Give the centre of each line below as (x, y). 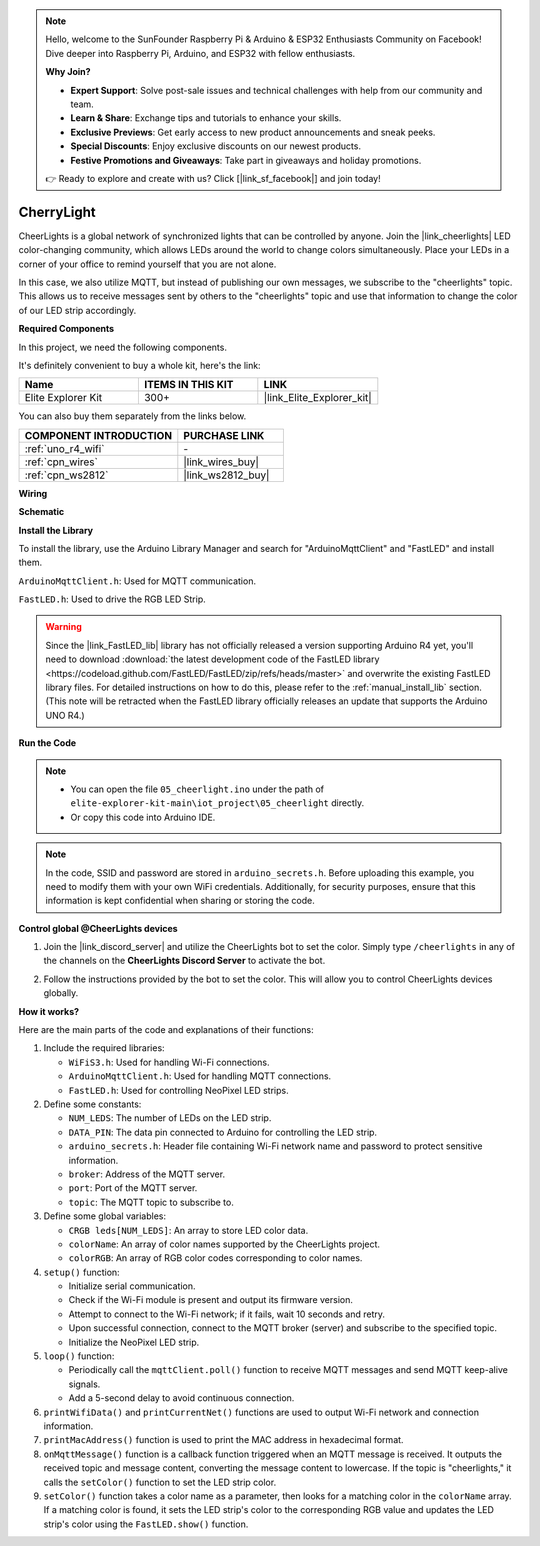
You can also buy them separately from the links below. (132, 416)
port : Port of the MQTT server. (133, 1188)
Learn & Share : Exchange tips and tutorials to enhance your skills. (206, 118)
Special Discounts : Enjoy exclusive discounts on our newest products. (216, 146)
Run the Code (47, 743)
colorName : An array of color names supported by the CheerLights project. (224, 1244)
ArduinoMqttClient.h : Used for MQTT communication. (137, 581)
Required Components (66, 329)
